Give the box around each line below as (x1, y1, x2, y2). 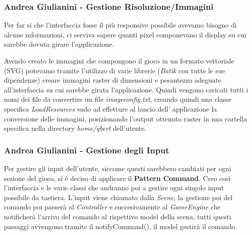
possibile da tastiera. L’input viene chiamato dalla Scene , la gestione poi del (4, 192, 233, 202)
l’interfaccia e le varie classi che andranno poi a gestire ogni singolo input (4, 182, 224, 193)
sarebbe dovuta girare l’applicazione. (4, 39, 114, 49)
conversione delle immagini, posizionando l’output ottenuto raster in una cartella (4, 113, 247, 123)
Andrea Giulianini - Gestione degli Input (4, 144, 169, 156)
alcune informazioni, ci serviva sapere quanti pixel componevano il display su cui (4, 29, 247, 39)
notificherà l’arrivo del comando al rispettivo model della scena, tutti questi (4, 211, 231, 221)
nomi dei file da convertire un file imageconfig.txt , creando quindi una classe (4, 94, 232, 104)
